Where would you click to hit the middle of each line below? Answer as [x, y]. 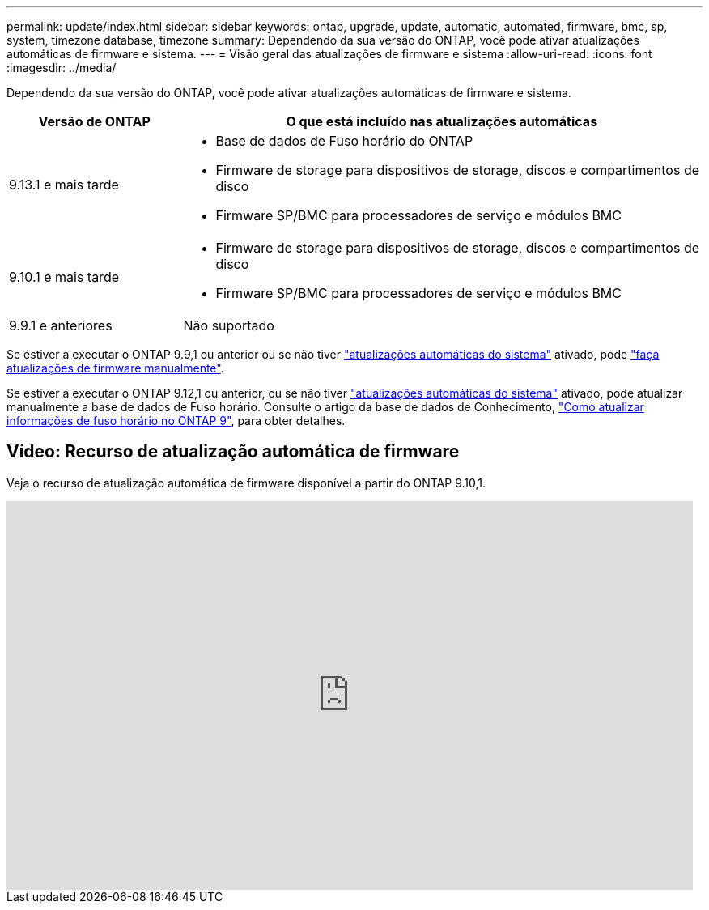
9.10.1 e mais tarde [64, 277]
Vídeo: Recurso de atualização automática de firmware [233, 452]
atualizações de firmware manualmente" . [115, 368]
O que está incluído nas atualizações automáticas [442, 121]
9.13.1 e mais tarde [64, 185]
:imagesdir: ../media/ [62, 68]
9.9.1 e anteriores [61, 325]
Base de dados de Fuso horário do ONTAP [344, 141]
